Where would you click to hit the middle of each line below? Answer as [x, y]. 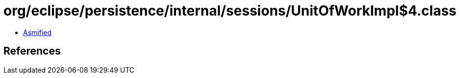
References [32, 51]
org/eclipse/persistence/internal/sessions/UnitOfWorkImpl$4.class [230, 11]
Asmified [38, 32]
